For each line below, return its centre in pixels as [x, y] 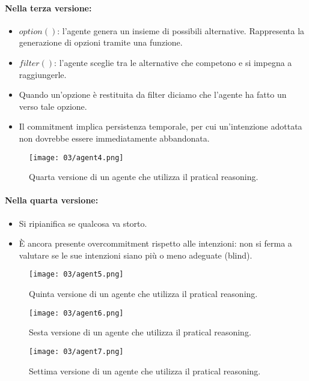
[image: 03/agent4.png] [76, 157]
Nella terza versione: [48, 7]
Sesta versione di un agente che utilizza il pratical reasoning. [140, 332]
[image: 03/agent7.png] [76, 351]
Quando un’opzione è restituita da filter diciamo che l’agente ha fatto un [153, 94]
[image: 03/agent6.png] [76, 313]
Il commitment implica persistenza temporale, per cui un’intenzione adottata [161, 126]
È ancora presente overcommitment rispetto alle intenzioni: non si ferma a [155, 243]
